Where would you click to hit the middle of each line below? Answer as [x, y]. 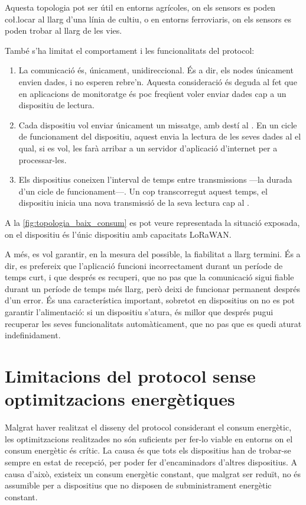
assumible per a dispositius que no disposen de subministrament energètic [138, 485]
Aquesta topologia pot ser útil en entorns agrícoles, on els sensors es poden [140, 7]
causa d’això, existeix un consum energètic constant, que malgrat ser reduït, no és [153, 473]
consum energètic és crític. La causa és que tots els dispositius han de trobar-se [148, 450]
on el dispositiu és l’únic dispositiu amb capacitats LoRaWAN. [118, 234]
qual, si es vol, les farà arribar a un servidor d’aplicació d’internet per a [148, 148]
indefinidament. [33, 335]
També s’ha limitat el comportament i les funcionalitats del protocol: [130, 50]
